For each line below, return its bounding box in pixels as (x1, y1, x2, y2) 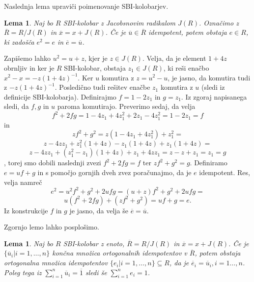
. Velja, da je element (142, 53, 206, 63)
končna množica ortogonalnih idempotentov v (52, 248, 187, 258)
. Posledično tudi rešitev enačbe (55, 82, 150, 92)
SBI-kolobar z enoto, (63, 238, 125, 248)
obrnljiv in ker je (4, 62, 55, 73)
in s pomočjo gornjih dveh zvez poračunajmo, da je (37, 167, 192, 178)
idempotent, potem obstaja (148, 27, 227, 37)
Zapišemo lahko (4, 53, 51, 63)
